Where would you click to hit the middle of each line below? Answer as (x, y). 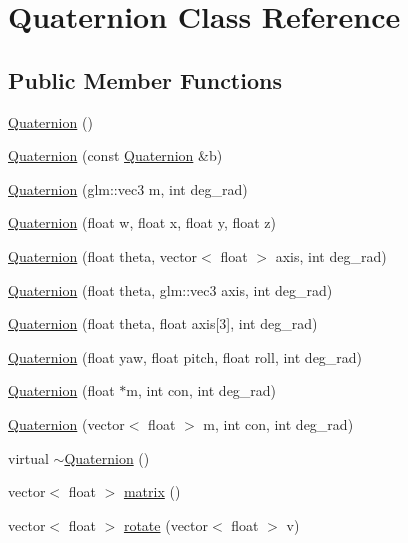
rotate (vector (166, 524)
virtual (28, 457)
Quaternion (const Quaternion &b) (115, 155)
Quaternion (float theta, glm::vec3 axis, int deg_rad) (170, 289)
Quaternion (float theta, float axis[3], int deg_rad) (163, 323)
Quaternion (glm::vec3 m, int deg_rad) (128, 188)
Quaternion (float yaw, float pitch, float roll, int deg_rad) (185, 356)
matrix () (152, 491)
